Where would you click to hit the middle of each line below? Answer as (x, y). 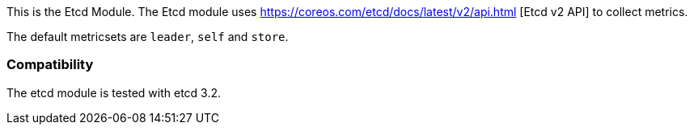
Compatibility (50, 65)
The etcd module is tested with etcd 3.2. (114, 92)
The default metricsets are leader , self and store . (148, 37)
